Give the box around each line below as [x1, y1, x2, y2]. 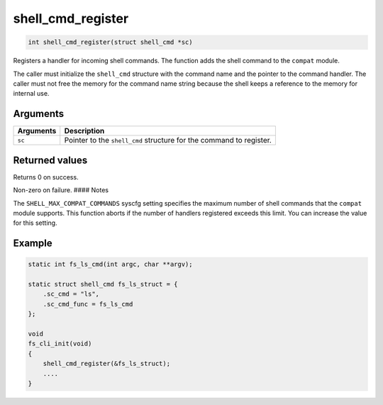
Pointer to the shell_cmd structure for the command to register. [64, 135, 272, 145]
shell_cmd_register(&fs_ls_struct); [43, 360, 170, 368]
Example [13, 238, 52, 250]
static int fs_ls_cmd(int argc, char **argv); [28, 260, 193, 269]
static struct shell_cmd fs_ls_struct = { [28, 280, 178, 289]
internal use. [13, 89, 50, 98]
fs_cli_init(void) [28, 340, 92, 348]
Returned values [13, 154, 88, 166]
